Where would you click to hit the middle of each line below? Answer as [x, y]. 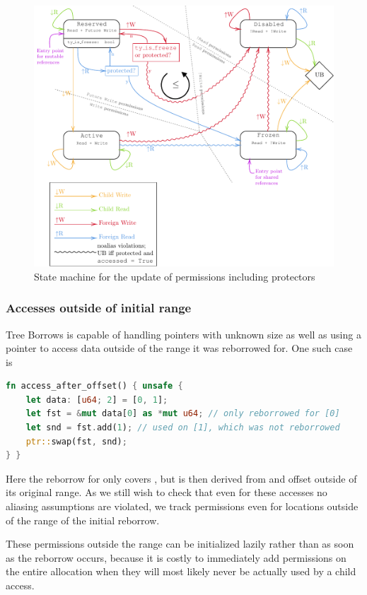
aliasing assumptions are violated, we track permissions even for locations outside [182, 506]
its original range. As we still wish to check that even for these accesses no [167, 492]
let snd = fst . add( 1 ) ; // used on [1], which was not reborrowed [183, 428]
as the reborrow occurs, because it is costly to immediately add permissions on [176, 557]
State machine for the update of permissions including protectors [175, 276]
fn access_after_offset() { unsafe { [94, 386]
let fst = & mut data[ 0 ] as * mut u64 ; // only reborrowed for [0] [183, 414]
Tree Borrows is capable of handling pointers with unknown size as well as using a [183, 334]
